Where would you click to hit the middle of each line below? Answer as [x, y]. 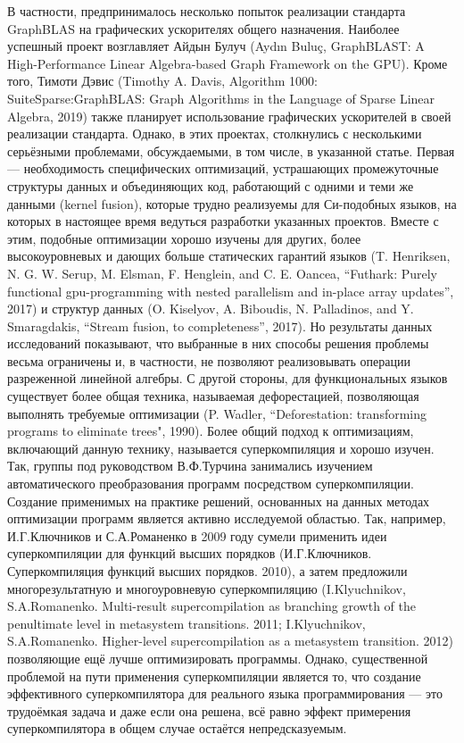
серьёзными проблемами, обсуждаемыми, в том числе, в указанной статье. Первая [231, 150]
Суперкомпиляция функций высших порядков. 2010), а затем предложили [207, 571]
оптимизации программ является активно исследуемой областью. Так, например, [227, 518]
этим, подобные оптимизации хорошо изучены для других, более [184, 238]
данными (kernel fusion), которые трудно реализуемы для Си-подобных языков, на [232, 203]
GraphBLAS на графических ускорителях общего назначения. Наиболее [203, 28]
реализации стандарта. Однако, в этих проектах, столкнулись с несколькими [215, 134]
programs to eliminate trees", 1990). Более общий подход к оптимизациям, [211, 431]
